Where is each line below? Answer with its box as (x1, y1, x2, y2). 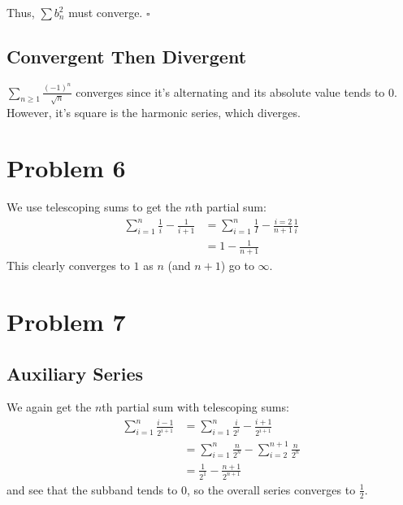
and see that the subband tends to (6, 481, 178, 498)
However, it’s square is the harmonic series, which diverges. (6, 103, 301, 120)
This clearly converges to (6, 257, 130, 274)
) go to (220, 257, 254, 274)
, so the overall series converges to (186, 481, 356, 498)
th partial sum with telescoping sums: (102, 398, 289, 416)
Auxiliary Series (6, 360, 144, 385)
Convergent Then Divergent (6, 43, 247, 68)
